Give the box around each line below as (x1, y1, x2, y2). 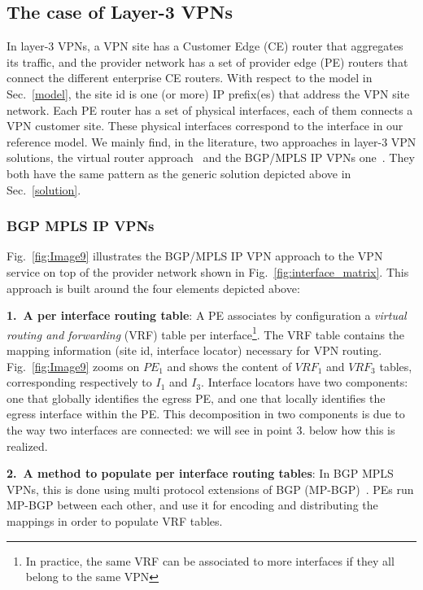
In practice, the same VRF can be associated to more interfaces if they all (25, 552, 395, 569)
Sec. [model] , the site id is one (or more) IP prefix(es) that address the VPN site (7, 85, 410, 102)
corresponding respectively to (7, 374, 152, 391)
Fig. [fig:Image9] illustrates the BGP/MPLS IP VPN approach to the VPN (7, 247, 383, 264)
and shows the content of (167, 357, 292, 374)
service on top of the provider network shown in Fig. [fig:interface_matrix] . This (7, 263, 409, 280)
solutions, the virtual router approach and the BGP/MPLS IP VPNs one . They (7, 149, 415, 166)
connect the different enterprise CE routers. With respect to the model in (7, 69, 373, 86)
